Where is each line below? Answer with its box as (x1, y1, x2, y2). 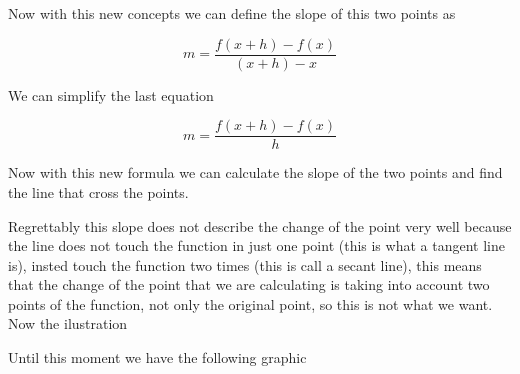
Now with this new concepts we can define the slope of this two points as (8, 3, 456, 23)
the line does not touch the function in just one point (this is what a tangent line (8, 235, 505, 256)
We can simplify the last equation (8, 84, 214, 105)
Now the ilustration (8, 313, 128, 334)
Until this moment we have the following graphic (8, 347, 307, 368)
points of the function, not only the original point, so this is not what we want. (8, 293, 493, 314)
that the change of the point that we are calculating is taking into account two (8, 274, 490, 295)
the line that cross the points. (8, 181, 189, 202)
